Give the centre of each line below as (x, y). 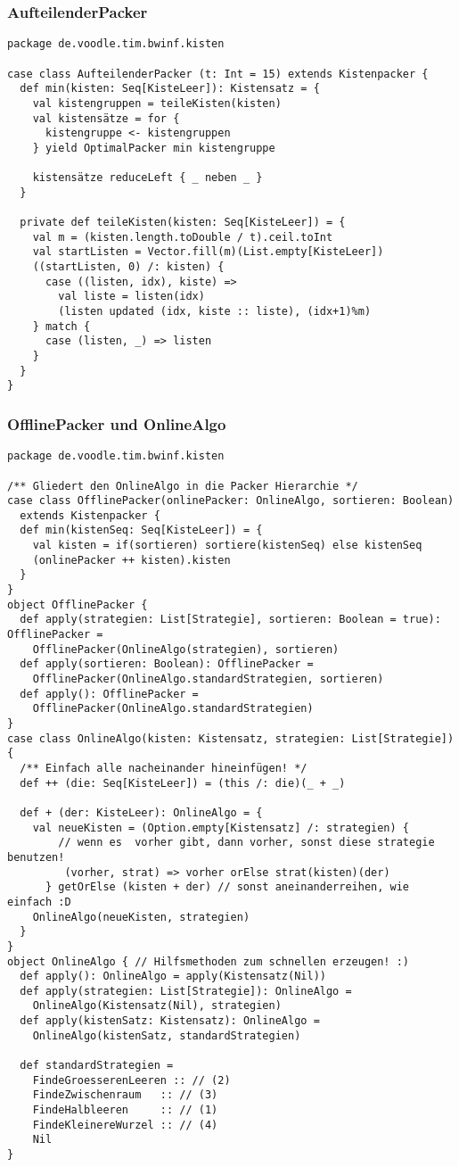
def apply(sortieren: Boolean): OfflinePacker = (167, 664)
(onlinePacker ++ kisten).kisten (131, 560)
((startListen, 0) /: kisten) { (128, 267)
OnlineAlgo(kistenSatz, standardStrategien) (167, 1035)
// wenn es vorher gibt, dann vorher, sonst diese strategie (246, 843)
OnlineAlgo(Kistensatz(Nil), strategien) (157, 1006)
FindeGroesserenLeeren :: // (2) (131, 1080)
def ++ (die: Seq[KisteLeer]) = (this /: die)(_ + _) (183, 783)
